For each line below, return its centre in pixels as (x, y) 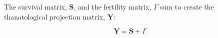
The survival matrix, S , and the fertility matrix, (78, 6)
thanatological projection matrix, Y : (60, 16)
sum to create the (187, 6)
